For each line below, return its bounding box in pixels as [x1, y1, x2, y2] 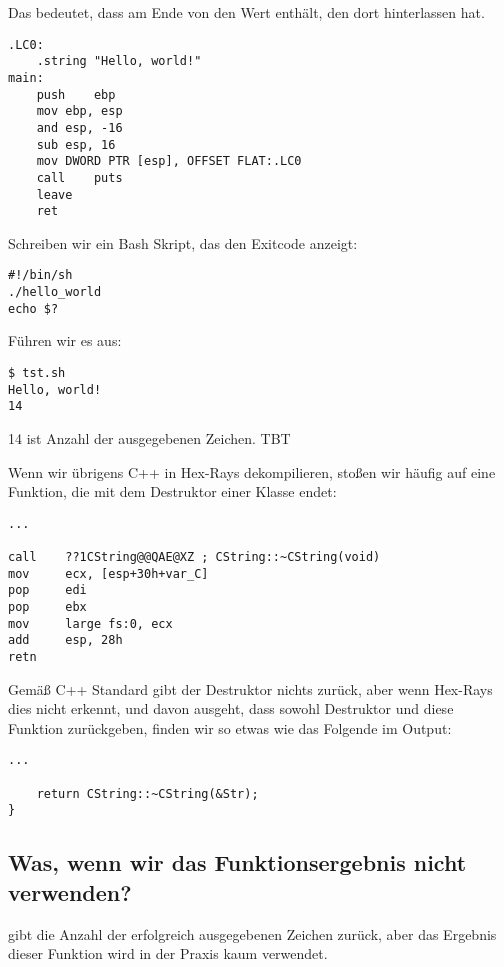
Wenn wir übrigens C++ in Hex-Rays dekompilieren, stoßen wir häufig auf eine [8, 461, 496, 482]
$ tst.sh [8, 365, 66, 380]
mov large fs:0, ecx [8, 616, 173, 631]
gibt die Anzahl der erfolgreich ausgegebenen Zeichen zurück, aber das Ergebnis [8, 923, 497, 944]
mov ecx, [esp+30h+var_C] [8, 566, 209, 581]
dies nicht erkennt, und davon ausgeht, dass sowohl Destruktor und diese [8, 698, 454, 719]
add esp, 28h [8, 633, 123, 648]
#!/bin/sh [8, 268, 73, 283]
